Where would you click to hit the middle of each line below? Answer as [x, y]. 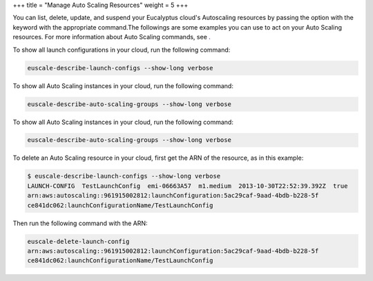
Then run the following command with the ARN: [80, 223]
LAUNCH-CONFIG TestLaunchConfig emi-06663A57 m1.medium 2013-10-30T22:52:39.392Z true [188, 186]
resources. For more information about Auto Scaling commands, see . [112, 37]
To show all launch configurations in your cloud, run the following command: [122, 50]
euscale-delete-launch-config [78, 241]
